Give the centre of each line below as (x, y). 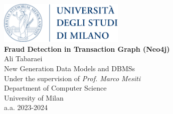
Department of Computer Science (55, 88)
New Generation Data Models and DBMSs (70, 68)
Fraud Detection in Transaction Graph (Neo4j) (87, 49)
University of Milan (34, 97)
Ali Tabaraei (23, 58)
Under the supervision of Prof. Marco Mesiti (72, 78)
